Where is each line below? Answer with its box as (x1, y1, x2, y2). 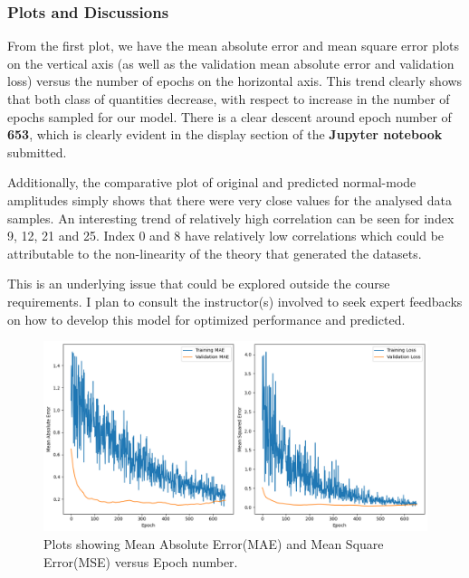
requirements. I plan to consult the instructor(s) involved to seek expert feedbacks (7, 291, 463, 310)
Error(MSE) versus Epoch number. (43, 552, 238, 571)
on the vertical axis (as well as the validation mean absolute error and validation (7, 53, 455, 72)
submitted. (7, 142, 67, 161)
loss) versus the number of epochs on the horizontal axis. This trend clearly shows (7, 71, 463, 90)
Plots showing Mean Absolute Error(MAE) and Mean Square (43, 535, 384, 554)
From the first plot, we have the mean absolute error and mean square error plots (7, 36, 459, 55)
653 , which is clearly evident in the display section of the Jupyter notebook (7, 125, 443, 144)
